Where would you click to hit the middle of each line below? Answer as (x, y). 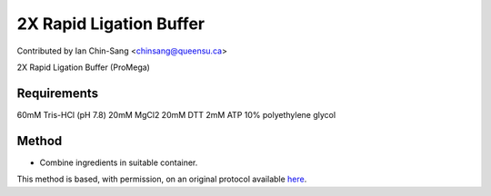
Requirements (58, 93)
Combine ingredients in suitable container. (119, 162)
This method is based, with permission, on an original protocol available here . (162, 179)
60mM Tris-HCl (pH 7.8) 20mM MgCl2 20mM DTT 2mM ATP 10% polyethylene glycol (176, 114)
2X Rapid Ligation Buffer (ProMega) (83, 67)
